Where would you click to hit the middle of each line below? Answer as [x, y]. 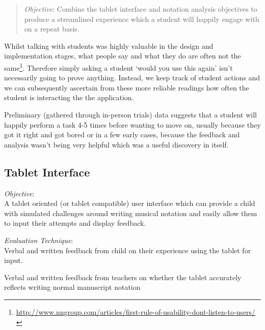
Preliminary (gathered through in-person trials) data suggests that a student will [130, 114]
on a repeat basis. [52, 29]
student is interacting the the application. [69, 97]
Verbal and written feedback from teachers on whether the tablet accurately [123, 277]
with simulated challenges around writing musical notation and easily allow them [131, 213]
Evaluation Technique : [39, 240]
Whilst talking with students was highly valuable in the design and [109, 46]
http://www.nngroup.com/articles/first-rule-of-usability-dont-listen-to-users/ [136, 311]
